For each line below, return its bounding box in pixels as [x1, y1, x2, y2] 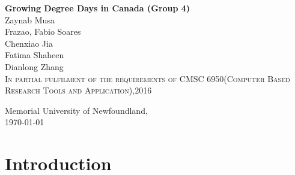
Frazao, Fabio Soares [5, 25, 81, 38]
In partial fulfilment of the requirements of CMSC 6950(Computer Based [5, 72, 290, 85]
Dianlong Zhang [5, 60, 64, 73]
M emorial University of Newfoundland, [5, 104, 148, 116]
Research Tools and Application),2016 [5, 84, 152, 96]
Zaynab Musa [5, 13, 55, 26]
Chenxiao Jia [5, 37, 53, 49]
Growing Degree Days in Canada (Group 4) [5, 2, 190, 14]
